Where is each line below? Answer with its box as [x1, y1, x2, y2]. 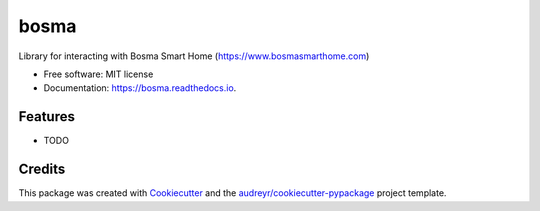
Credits [18, 161, 66, 178]
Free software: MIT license [43, 68, 154, 80]
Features [18, 108, 75, 125]
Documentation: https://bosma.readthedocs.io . [43, 82, 237, 94]
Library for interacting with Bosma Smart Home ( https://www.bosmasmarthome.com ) [18, 50, 370, 62]
